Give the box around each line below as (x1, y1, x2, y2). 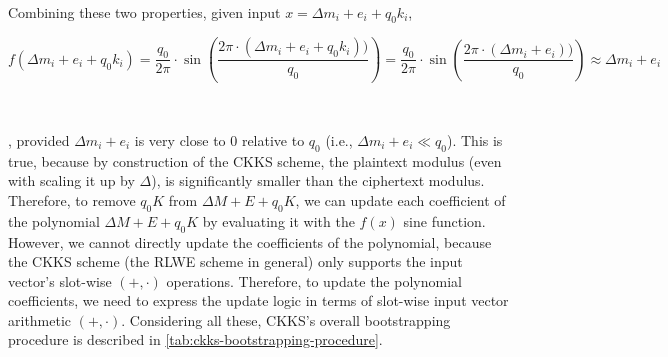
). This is (446, 129, 503, 150)
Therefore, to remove (8, 189, 136, 210)
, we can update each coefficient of (295, 189, 506, 210)
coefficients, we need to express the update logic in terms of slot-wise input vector (8, 290, 509, 311)
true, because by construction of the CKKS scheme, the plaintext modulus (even (8, 150, 502, 171)
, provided (8, 129, 70, 150)
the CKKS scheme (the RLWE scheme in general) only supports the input (8, 251, 463, 272)
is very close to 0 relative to (134, 129, 305, 150)
